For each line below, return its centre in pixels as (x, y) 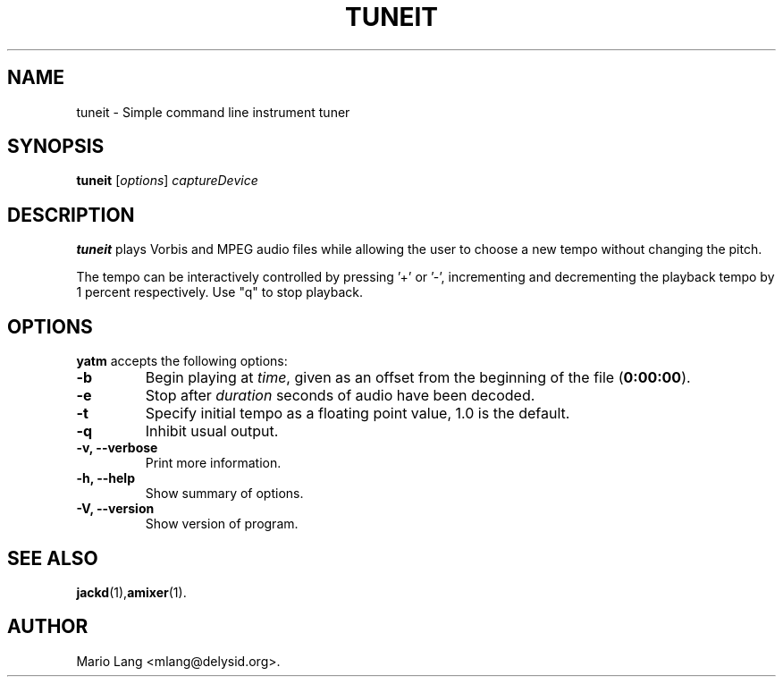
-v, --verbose (117, 448)
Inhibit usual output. (212, 431)
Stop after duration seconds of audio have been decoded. (340, 396)
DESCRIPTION (71, 215)
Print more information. (213, 463)
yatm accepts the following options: (182, 361)
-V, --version (115, 509)
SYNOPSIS (56, 147)
